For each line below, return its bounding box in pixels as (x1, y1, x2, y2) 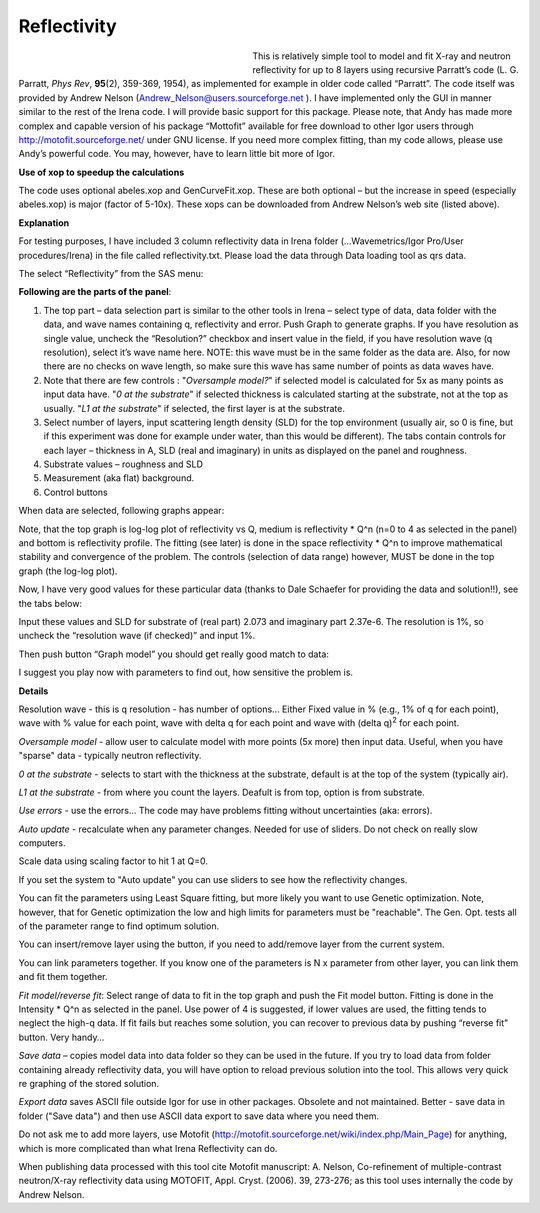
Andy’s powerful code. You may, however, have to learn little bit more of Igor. (18, 148, 335, 160)
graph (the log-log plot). (18, 565, 118, 577)
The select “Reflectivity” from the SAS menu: (18, 268, 204, 280)
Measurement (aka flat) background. (43, 472, 195, 484)
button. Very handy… (18, 1031, 105, 1043)
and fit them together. (18, 971, 108, 983)
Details (18, 685, 49, 697)
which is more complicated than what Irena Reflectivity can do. (18, 1142, 278, 1154)
